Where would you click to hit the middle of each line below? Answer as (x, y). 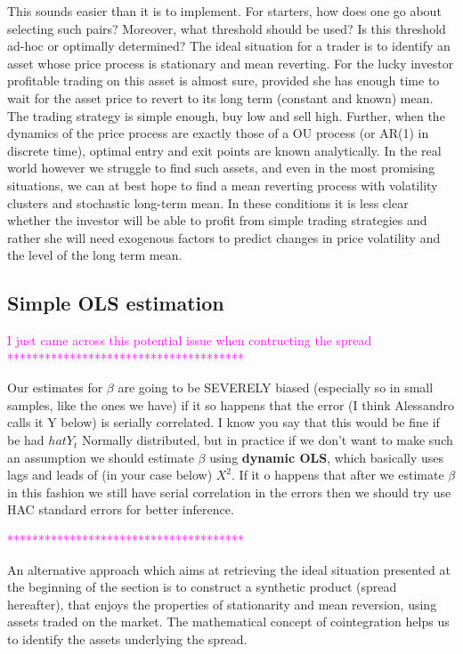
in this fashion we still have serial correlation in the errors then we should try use (229, 492)
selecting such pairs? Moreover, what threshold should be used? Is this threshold (227, 28)
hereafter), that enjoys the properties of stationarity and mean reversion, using (222, 604)
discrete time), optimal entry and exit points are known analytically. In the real (224, 150)
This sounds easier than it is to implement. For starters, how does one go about (224, 11)
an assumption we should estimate (101, 457)
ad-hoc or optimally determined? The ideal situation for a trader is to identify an (229, 46)
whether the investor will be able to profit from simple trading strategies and (217, 220)
